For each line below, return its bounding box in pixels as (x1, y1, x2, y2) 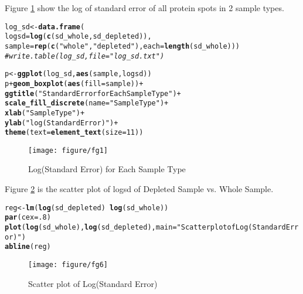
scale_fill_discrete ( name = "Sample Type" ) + (5, 99, 169, 108)
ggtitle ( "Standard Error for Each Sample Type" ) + (5, 89, 181, 98)
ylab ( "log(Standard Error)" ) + (5, 118, 118, 127)
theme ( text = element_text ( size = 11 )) (5, 128, 144, 137)
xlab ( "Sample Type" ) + (5, 108, 85, 117)
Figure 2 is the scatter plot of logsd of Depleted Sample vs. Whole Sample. (5, 183, 274, 195)
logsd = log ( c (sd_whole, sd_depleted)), (5, 32, 152, 41)
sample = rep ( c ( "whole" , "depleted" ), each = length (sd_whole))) (5, 42, 240, 50)
